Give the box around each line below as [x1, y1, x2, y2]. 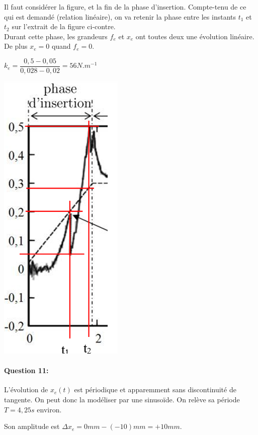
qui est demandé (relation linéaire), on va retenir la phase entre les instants [4, 11, 236, 22]
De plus [4, 41, 28, 51]
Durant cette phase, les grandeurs [4, 31, 108, 41]
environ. [37, 404, 62, 414]
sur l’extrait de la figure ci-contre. [12, 21, 116, 32]
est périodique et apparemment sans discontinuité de [74, 384, 236, 395]
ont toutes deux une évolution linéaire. [135, 31, 254, 41]
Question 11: [4, 365, 49, 376]
